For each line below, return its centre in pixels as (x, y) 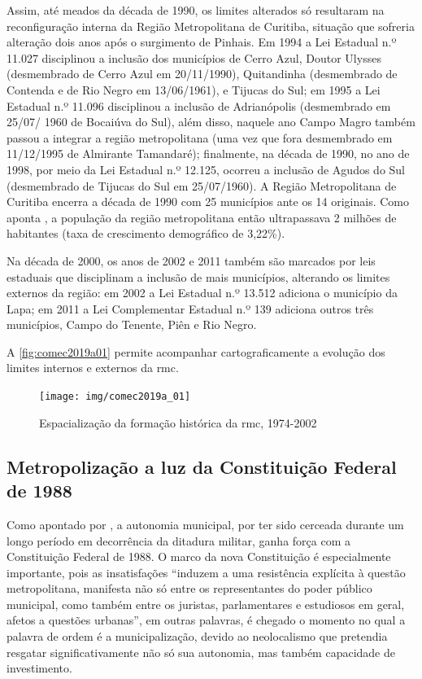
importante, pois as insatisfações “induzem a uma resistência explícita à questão (206, 572)
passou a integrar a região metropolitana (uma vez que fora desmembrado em (200, 137)
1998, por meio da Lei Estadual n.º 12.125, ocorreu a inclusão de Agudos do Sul (206, 169)
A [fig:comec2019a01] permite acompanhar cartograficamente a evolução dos (196, 351)
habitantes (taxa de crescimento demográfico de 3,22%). (146, 233)
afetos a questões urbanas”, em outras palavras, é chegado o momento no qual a (206, 620)
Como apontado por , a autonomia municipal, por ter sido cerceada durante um (205, 524)
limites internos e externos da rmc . (93, 368)
